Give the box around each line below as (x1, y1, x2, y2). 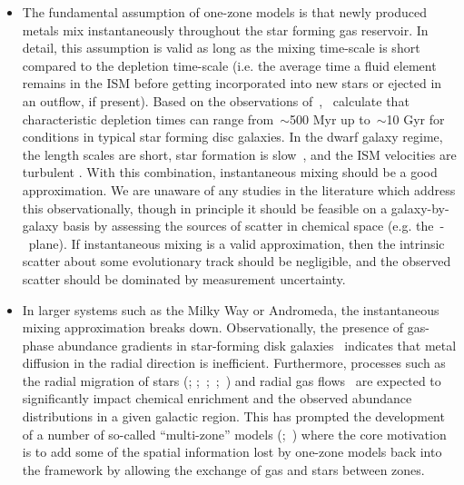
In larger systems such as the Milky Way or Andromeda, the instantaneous (22, 300, 439, 319)
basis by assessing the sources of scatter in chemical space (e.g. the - (63, 216, 445, 235)
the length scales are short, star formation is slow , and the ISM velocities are (22, 144, 457, 163)
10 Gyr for (386, 109, 445, 128)
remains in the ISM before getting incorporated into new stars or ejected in (22, 74, 442, 93)
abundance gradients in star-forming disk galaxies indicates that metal (57, 335, 457, 354)
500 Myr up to (290, 109, 370, 128)
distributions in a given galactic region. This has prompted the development (22, 407, 445, 426)
